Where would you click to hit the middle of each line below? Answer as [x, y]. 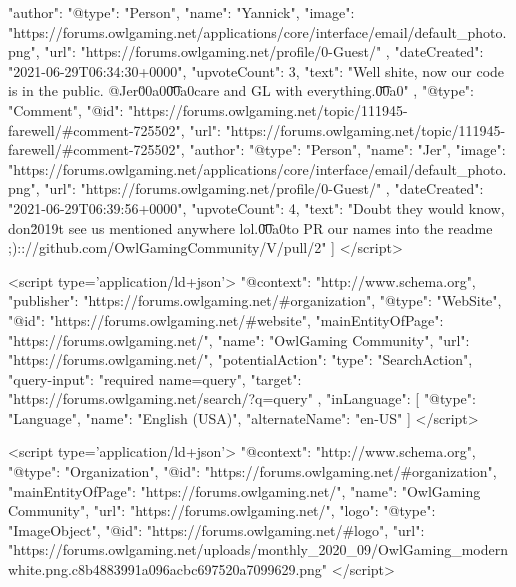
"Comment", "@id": [66, 109]
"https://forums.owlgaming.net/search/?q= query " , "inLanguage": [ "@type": [242, 398]
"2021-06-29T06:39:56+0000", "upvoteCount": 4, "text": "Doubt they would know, [256, 207]
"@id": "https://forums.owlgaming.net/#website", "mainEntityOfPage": [226, 319]
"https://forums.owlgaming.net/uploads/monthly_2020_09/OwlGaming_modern [258, 549]
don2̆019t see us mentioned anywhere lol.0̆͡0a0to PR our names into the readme [250, 227]
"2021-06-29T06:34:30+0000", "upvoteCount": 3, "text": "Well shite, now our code [256, 70]
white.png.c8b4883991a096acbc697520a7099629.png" [168, 569]
